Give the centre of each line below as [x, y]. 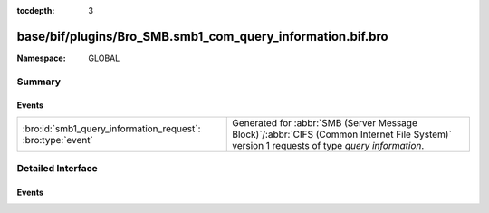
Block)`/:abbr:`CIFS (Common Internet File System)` [342, 134]
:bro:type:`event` [58, 140]
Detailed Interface [58, 169]
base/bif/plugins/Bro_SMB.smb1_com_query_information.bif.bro [202, 36]
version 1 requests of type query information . [328, 145]
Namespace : [42, 58]
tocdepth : [36, 10]
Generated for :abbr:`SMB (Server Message [325, 122]
